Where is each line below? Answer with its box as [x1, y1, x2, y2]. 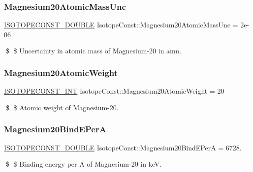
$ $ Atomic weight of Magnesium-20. [5, 102, 119, 112]
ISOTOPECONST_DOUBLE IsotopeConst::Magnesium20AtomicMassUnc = [4, 20, 238, 30]
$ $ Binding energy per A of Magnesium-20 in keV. [5, 159, 162, 169]
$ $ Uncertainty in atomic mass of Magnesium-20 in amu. [5, 46, 182, 56]
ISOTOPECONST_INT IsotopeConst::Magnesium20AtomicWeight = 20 [4, 86, 224, 96]
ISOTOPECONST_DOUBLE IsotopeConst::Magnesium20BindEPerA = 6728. [4, 142, 242, 152]
